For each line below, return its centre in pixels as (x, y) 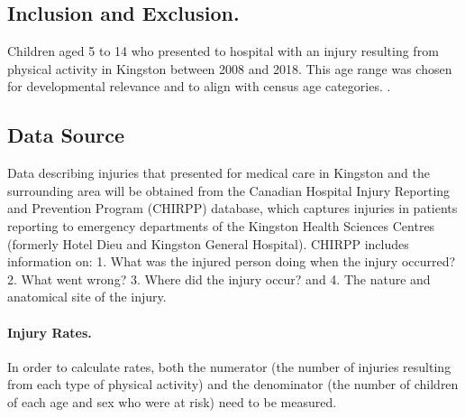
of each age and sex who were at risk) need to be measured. (172, 401)
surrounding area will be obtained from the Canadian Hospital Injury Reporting (229, 190)
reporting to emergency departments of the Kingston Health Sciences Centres (221, 225)
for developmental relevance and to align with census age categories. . (199, 86)
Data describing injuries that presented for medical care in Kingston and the (219, 173)
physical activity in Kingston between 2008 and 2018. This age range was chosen (230, 68)
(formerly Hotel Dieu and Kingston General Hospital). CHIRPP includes (208, 243)
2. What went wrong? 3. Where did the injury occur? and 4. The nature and (219, 279)
